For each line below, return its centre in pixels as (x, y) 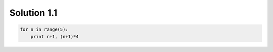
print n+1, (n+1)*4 (55, 37)
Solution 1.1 (33, 13)
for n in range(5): (44, 30)
